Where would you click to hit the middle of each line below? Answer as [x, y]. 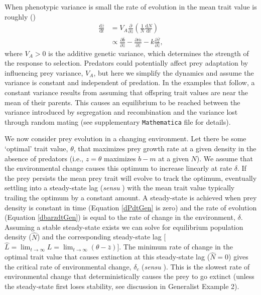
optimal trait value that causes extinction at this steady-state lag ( [107, 257]
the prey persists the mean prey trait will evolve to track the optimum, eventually [131, 178]
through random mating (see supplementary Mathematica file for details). [118, 121]
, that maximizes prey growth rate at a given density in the [165, 149]
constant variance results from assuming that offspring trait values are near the [126, 92]
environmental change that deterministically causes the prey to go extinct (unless [129, 276]
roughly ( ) [20, 16]
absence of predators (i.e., [44, 158]
